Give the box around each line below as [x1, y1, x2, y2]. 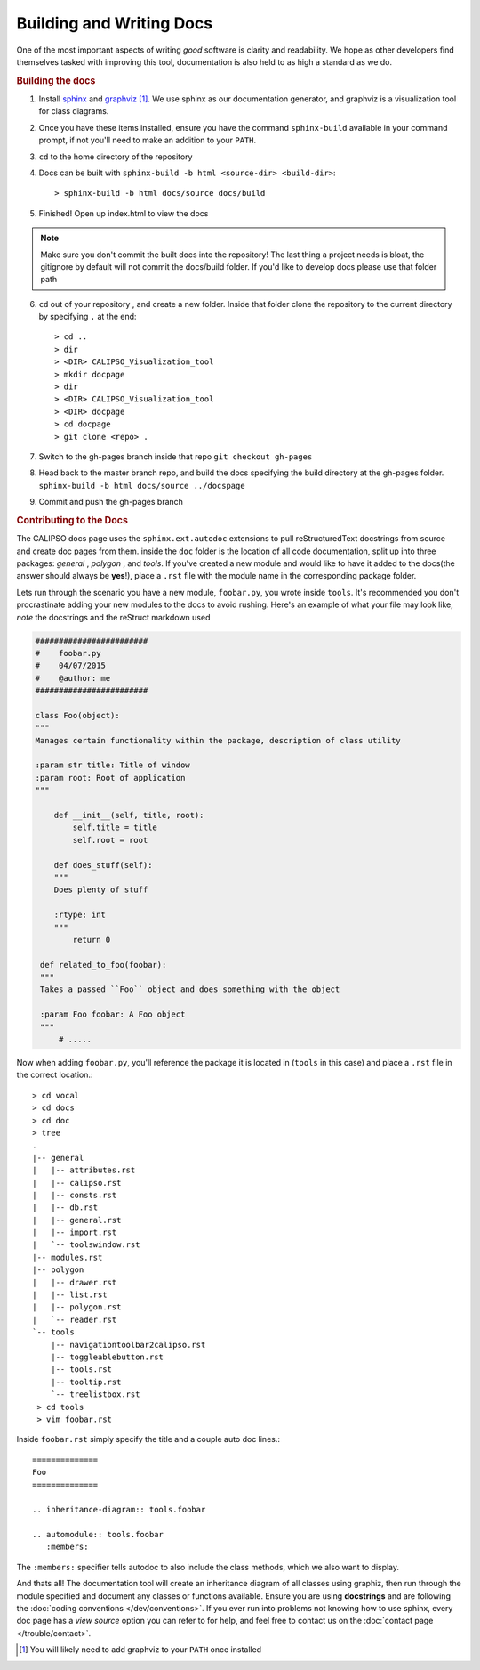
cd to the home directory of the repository [38, 151, 193, 162]
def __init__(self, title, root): [53, 810, 204, 820]
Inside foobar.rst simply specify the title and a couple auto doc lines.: [16, 1434, 280, 1445]
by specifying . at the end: [38, 312, 137, 322]
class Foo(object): [35, 710, 120, 720]
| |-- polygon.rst [32, 1302, 122, 1312]
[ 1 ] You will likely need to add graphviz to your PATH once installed [19, 1644, 262, 1655]
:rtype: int [53, 910, 107, 920]
